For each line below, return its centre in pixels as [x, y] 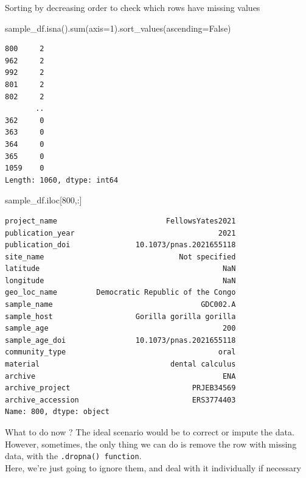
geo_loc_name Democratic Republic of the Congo [120, 293]
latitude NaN [120, 269]
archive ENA [120, 376]
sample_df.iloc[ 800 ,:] [43, 200]
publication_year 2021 [120, 233]
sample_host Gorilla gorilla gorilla [120, 316]
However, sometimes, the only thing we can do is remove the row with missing [151, 444]
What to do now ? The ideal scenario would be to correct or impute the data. [150, 432]
